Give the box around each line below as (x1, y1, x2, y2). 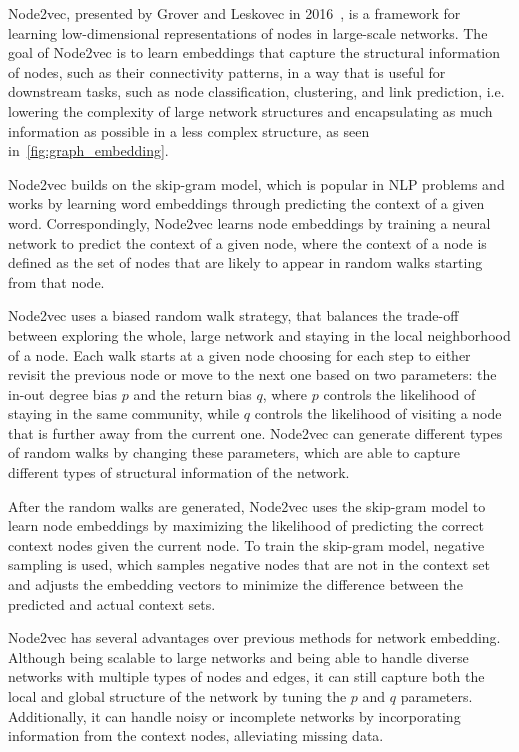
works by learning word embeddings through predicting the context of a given (8, 193, 485, 214)
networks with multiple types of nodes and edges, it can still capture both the (8, 666, 485, 687)
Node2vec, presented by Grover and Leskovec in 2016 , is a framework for (8, 3, 461, 23)
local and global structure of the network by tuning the (8, 686, 347, 706)
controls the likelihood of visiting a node (254, 403, 502, 424)
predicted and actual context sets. (8, 593, 216, 614)
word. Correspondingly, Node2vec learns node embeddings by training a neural (8, 212, 491, 233)
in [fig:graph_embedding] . (8, 140, 169, 161)
